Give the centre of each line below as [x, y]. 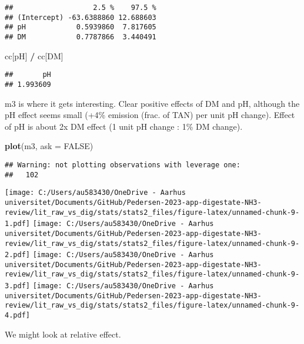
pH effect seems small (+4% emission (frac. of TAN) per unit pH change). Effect [150, 115]
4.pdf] [17, 316]
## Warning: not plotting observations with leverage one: [123, 165]
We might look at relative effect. [63, 334]
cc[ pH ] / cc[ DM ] [34, 55]
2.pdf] [17, 255]
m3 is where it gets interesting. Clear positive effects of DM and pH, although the [152, 103]
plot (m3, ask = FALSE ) [49, 146]
